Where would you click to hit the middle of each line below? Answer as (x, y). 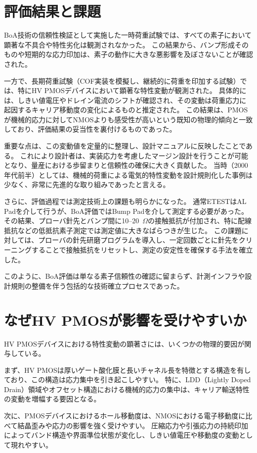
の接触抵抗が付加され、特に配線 (200, 221)
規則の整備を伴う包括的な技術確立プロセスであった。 (97, 285)
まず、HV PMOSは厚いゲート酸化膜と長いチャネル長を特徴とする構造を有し (128, 370)
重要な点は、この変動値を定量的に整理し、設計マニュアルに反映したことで (125, 146)
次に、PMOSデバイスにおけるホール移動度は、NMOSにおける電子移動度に (125, 416)
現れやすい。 (31, 444)
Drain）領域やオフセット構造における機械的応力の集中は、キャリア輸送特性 (127, 389)
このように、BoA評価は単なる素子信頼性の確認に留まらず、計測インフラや (125, 276)
